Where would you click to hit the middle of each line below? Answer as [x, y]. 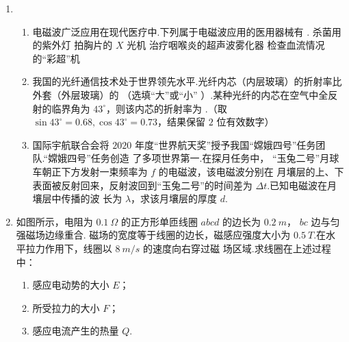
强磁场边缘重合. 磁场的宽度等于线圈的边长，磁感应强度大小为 [153, 235]
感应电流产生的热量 [76, 331]
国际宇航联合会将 [71, 144]
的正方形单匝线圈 [159, 221]
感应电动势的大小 [71, 285]
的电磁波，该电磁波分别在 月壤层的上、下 [251, 171]
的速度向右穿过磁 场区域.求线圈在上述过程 [237, 248]
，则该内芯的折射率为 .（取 [167, 108]
